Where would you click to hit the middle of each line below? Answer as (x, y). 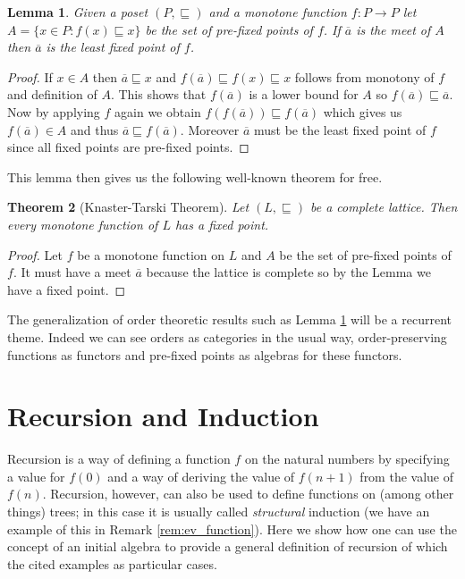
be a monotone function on (151, 254)
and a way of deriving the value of (201, 476)
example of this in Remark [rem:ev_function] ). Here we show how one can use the (232, 529)
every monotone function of (83, 224)
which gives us (363, 111)
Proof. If (30, 76)
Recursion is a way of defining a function (119, 459)
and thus (95, 129)
